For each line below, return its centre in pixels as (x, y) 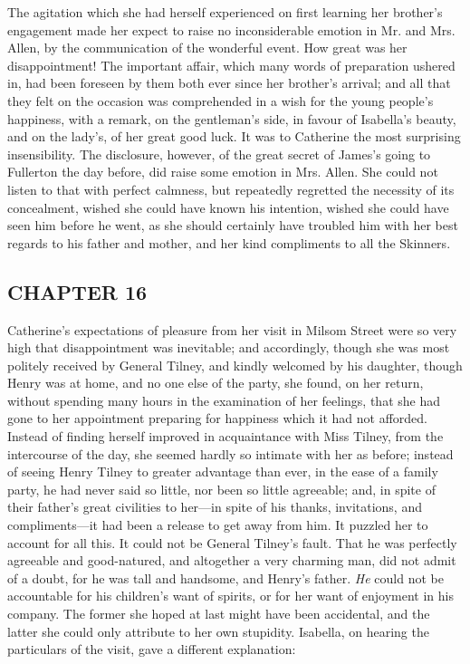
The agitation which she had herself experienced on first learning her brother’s (225, 12)
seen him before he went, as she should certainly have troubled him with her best (233, 225)
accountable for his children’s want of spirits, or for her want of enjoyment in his (230, 596)
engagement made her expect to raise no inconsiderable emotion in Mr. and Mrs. (231, 29)
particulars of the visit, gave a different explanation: (152, 649)
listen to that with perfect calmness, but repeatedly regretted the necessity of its (231, 189)
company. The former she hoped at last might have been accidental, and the (219, 614)
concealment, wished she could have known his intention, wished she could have (228, 207)
